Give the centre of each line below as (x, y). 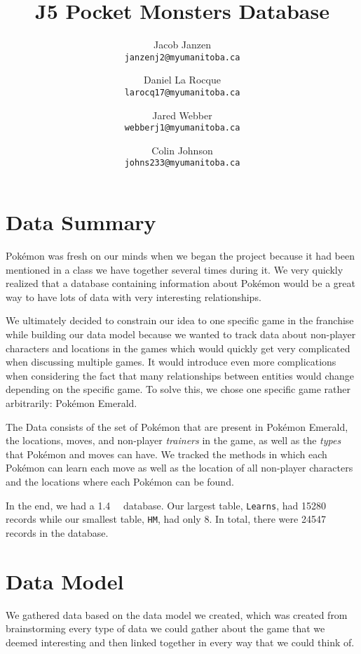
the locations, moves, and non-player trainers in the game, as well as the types (173, 440)
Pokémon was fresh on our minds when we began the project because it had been (180, 256)
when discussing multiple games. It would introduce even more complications (171, 362)
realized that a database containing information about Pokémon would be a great (180, 283)
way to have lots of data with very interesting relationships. (134, 296)
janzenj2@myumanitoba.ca (182, 57)
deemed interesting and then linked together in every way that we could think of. (180, 642)
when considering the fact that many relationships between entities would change (180, 375)
